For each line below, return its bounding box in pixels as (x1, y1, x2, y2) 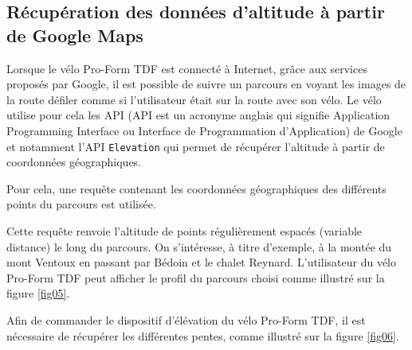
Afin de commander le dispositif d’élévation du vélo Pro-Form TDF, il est (6, 311, 366, 328)
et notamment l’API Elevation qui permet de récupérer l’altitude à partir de (6, 138, 385, 154)
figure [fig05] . (6, 285, 70, 301)
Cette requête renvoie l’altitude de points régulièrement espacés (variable (6, 223, 363, 239)
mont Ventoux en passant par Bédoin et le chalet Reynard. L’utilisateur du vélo (6, 254, 396, 270)
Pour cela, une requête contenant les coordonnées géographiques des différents (6, 180, 386, 196)
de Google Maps (6, 22, 143, 47)
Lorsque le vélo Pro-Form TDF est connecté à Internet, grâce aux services (6, 60, 367, 76)
